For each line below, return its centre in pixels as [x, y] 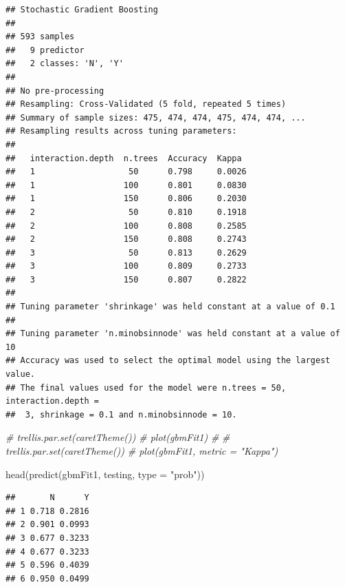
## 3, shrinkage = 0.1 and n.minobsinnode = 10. [121, 414]
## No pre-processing [55, 91]
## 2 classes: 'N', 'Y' [65, 64]
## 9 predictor [45, 50]
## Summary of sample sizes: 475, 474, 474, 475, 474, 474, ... [156, 117]
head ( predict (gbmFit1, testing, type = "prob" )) [105, 474]
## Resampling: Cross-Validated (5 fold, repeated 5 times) [146, 104]
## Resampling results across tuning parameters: [121, 131]
